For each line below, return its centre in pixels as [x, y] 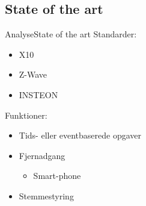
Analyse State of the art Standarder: [71, 34]
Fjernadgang [42, 155]
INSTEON [38, 94]
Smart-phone [57, 176]
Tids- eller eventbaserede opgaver [80, 135]
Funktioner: [26, 115]
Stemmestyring [46, 195]
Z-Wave [33, 74]
